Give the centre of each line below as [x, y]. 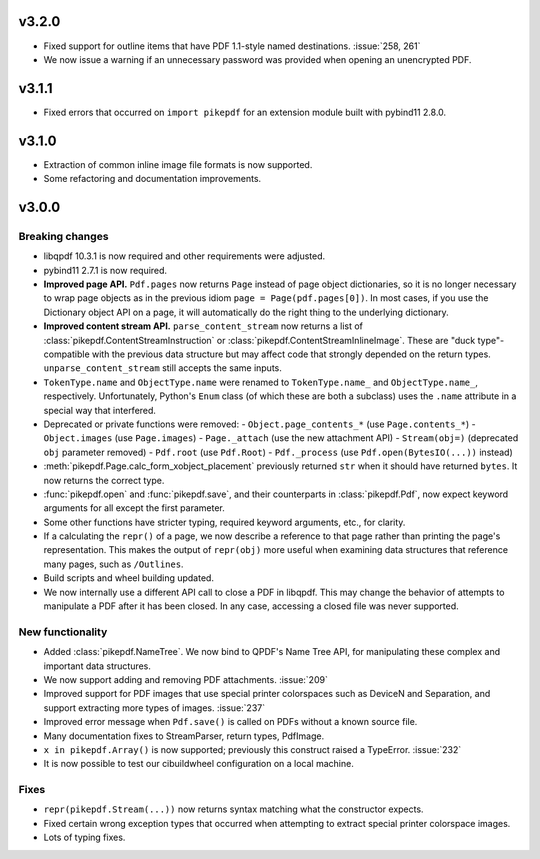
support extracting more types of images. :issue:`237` [154, 707]
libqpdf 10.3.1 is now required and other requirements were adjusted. [184, 256]
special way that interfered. [100, 410]
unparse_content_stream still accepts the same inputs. [162, 368]
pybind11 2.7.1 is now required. [105, 270]
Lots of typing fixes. [84, 837]
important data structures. [97, 666]
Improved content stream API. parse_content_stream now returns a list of [203, 326]
